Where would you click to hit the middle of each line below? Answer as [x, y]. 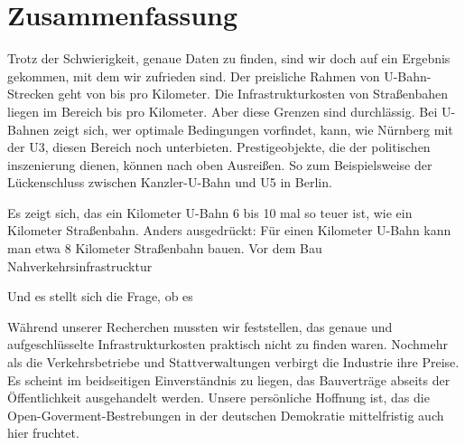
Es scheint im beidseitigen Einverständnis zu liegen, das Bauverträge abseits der [229, 379]
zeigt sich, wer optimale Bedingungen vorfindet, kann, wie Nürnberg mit [253, 129]
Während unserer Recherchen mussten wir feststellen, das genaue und [200, 326]
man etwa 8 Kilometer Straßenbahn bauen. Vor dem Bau [165, 248]
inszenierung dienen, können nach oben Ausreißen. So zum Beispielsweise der [220, 164]
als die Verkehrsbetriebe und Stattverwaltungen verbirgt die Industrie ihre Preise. [233, 362]
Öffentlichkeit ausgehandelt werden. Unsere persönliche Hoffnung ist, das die [219, 398]
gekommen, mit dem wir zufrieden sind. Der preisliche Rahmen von [194, 76]
